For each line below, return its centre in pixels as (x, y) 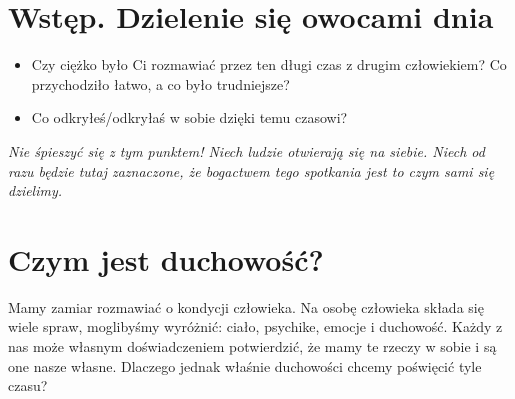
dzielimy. (35, 190)
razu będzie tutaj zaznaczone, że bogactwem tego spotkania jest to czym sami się (251, 170)
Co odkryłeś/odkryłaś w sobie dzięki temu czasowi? (189, 117)
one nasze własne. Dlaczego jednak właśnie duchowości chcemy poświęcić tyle (245, 365)
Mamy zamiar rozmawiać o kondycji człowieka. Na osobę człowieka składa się (246, 306)
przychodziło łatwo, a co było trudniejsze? (160, 83)
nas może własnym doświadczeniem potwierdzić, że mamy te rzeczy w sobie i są (252, 346)
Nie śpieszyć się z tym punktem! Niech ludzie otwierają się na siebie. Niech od (246, 150)
